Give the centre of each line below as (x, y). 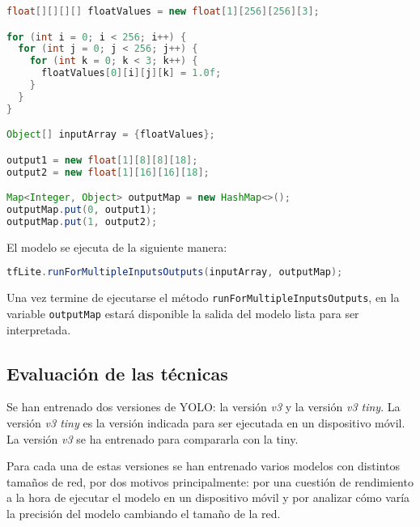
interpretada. (39, 329)
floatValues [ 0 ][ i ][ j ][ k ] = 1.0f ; (131, 73)
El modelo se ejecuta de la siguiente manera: (117, 246)
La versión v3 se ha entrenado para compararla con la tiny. (153, 438)
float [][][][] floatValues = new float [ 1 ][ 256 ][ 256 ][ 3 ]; (163, 11)
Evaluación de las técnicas (117, 373)
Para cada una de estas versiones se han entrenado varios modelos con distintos (203, 466)
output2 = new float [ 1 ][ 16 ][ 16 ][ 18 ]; (108, 172)
